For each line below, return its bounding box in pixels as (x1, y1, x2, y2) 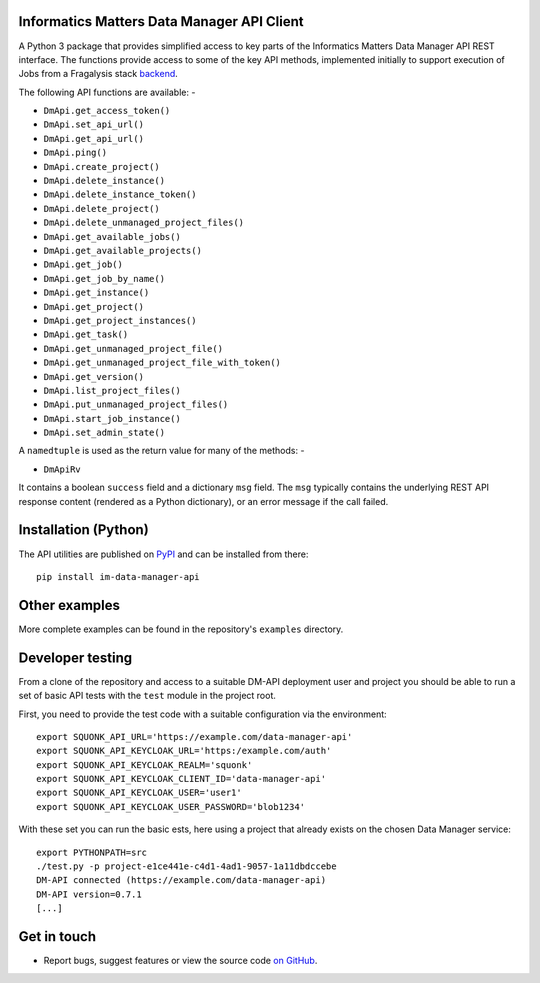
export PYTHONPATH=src (36, 846, 148, 858)
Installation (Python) (18, 521, 149, 539)
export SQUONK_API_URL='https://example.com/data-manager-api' (36, 731, 353, 742)
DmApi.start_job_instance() (43, 413, 182, 424)
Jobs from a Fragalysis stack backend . (18, 68, 179, 80)
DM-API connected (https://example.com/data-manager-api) (36, 875, 327, 886)
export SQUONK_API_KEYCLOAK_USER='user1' (36, 787, 242, 799)
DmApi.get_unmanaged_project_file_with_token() (43, 357, 282, 369)
